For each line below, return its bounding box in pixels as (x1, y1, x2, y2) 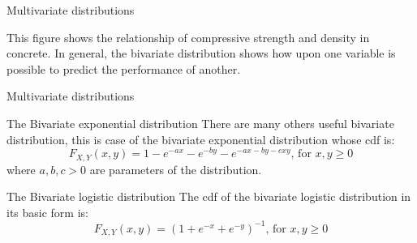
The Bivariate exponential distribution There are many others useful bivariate (6, 114, 394, 131)
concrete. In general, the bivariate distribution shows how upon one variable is (6, 45, 396, 62)
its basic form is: (6, 203, 88, 220)
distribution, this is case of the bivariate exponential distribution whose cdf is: (6, 130, 395, 147)
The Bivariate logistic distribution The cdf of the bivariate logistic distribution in (6, 188, 411, 205)
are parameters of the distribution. (89, 160, 262, 177)
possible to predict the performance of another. (6, 60, 241, 77)
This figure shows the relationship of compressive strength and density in (6, 28, 370, 45)
